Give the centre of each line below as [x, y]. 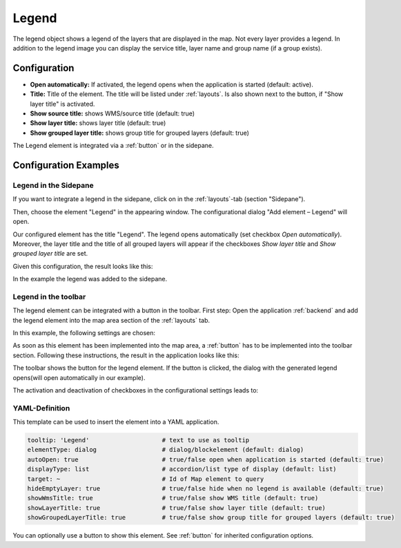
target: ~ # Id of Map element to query [146, 479]
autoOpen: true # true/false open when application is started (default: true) [206, 459]
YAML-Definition [41, 408]
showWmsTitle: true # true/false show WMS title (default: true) [173, 498]
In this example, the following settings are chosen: [84, 333]
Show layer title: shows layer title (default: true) [98, 123]
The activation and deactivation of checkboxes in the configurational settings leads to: [136, 390]
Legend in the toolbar [49, 296]
